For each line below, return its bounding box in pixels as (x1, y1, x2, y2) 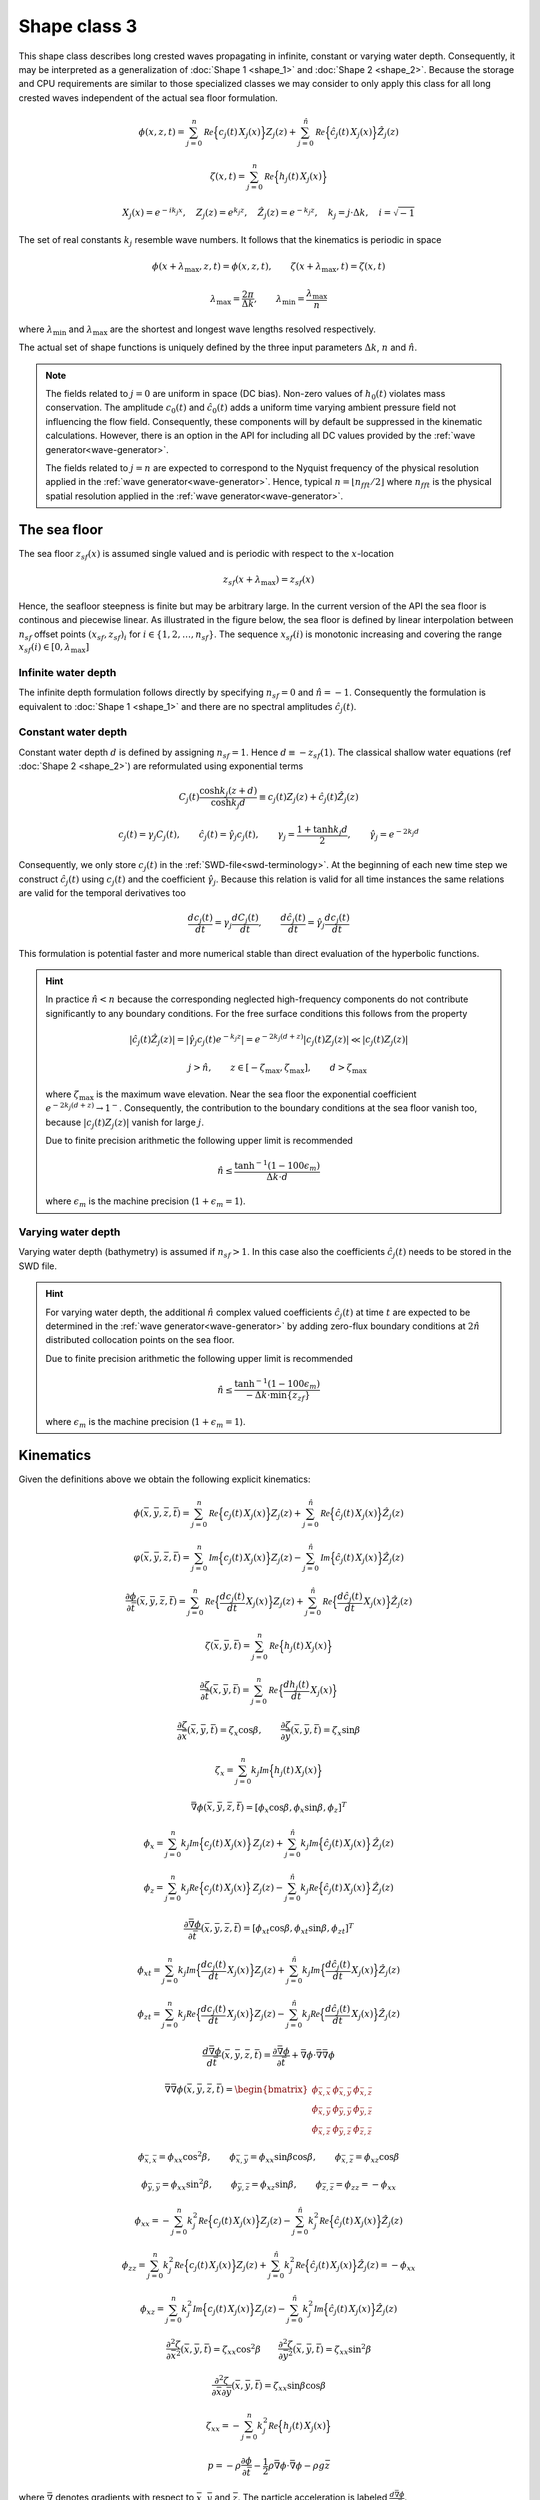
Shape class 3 (18, 15, 138, 37)
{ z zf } (286, 1390, 311, 1404)
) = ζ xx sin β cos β (258, 2380, 327, 2394)
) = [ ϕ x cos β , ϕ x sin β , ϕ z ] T (240, 1800, 347, 1815)
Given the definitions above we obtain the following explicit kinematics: (18, 1473, 311, 1485)
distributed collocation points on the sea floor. (45, 1334, 235, 1346)
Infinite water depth (18, 665, 117, 679)
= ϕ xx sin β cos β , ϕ (250, 2151, 342, 2165)
